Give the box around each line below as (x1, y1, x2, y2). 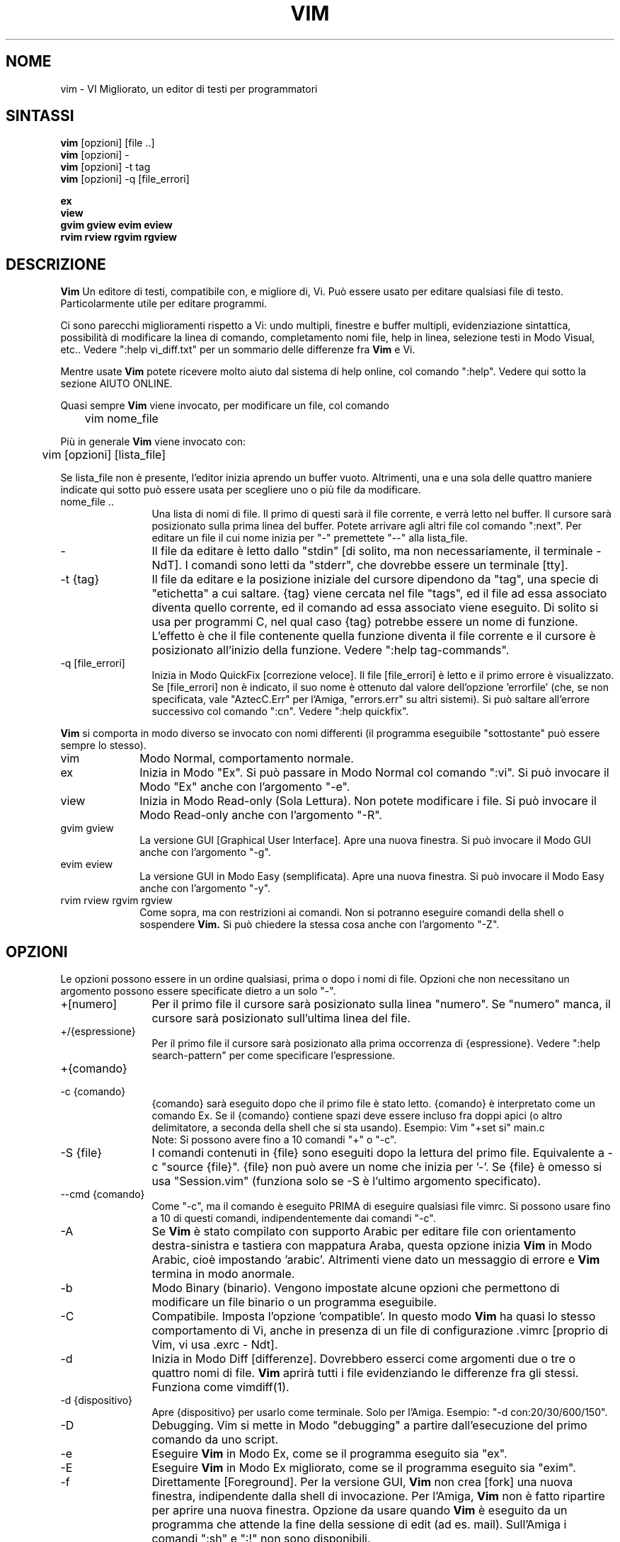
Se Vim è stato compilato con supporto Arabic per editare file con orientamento (151, 1224, 576, 1239)
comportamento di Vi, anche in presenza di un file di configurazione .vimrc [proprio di (151, 1323, 608, 1338)
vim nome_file (84, 411, 159, 426)
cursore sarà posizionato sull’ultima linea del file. (151, 1011, 411, 1026)
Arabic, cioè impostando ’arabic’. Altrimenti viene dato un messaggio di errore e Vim (151, 1252, 600, 1267)
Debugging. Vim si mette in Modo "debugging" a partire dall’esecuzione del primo (151, 1418, 587, 1433)
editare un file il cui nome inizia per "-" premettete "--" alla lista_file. (151, 532, 468, 544)
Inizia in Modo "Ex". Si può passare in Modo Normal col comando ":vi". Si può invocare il (139, 765, 609, 780)
